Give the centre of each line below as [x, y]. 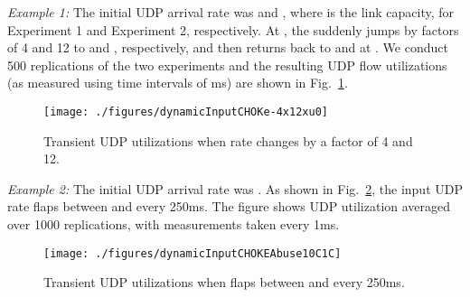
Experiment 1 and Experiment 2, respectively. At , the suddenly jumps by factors [233, 29]
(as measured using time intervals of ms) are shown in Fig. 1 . [178, 83]
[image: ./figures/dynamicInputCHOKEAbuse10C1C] [193, 253]
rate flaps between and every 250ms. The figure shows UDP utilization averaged [229, 206]
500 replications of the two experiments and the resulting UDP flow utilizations [227, 65]
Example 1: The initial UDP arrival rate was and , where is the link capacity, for [231, 12]
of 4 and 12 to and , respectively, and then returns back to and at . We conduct [228, 47]
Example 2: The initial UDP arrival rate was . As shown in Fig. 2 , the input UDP [235, 188]
